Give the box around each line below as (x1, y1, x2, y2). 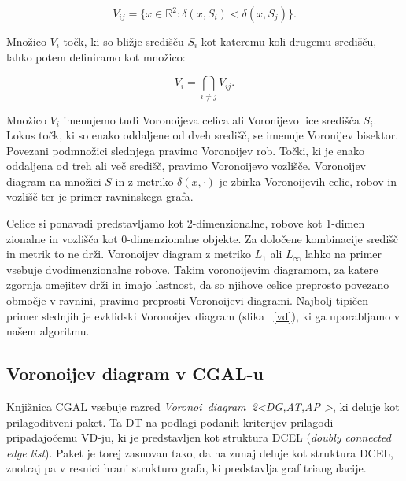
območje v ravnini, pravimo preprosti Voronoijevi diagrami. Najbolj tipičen (6, 292, 369, 309)
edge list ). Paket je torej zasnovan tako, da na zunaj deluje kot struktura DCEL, (6, 444, 393, 461)
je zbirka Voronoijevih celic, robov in (219, 172, 397, 189)
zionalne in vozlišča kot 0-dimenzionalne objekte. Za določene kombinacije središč (6, 230, 399, 246)
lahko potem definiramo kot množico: (6, 48, 186, 65)
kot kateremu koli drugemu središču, (201, 33, 377, 49)
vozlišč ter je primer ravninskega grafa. (6, 188, 194, 205)
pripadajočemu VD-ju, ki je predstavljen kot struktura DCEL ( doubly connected (6, 429, 391, 446)
